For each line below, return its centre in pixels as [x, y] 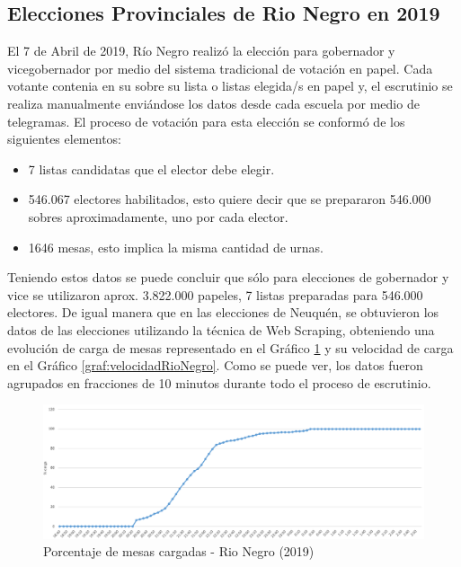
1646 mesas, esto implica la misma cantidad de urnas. [176, 247]
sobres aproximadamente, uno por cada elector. [158, 216]
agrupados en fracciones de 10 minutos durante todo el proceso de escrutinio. [219, 382]
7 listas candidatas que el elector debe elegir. [151, 168]
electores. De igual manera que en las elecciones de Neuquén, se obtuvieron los [223, 312]
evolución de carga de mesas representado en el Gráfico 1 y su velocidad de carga [230, 347]
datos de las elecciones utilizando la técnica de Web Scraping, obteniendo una [221, 329]
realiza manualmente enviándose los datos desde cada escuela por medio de [213, 103]
